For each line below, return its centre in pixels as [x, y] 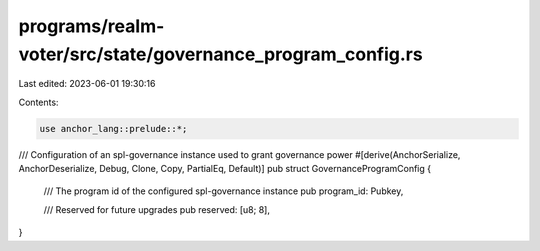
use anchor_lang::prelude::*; [113, 128]
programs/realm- [91, 26]
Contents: [38, 102]
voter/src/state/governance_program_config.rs [221, 54]
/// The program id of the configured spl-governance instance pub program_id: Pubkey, [223, 191]
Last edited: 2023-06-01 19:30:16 [87, 84]
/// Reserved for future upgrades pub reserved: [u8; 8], [156, 209]
